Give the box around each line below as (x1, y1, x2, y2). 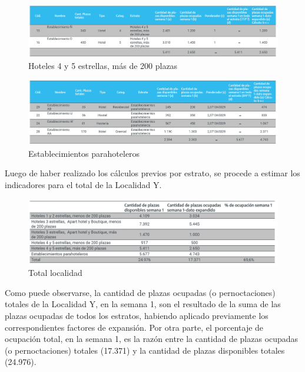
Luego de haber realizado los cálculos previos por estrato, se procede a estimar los (5, 167, 300, 179)
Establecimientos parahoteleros (28, 147, 140, 159)
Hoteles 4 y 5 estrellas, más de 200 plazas (28, 59, 178, 71)
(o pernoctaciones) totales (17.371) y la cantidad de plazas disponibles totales (5, 344, 285, 356)
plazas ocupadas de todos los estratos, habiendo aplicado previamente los (5, 309, 268, 321)
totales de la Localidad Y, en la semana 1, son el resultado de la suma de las (5, 298, 281, 310)
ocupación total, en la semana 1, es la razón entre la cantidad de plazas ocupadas (5, 333, 299, 345)
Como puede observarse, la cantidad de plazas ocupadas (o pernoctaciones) (5, 286, 276, 298)
